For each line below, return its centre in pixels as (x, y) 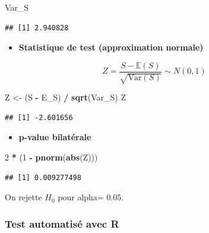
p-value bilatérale (55, 137)
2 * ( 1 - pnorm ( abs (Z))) (51, 157)
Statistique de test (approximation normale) (111, 47)
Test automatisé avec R (62, 223)
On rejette (23, 197)
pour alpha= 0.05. (91, 197)
